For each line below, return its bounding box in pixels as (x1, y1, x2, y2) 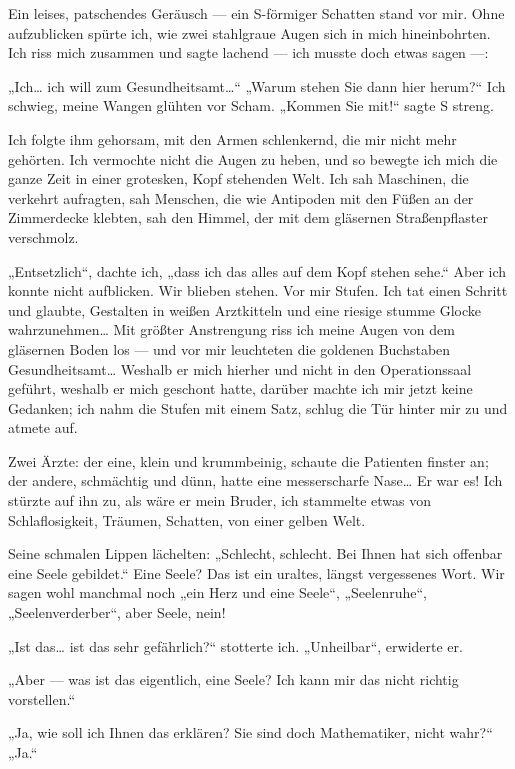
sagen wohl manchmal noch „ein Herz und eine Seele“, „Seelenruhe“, (8, 582, 427, 603)
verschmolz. (8, 226, 79, 247)
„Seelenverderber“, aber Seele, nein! (8, 602, 226, 623)
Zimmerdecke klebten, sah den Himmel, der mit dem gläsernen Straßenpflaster (8, 207, 488, 228)
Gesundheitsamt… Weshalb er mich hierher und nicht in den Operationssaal (8, 358, 472, 379)
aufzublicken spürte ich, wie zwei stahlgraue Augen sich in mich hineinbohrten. (8, 22, 491, 43)
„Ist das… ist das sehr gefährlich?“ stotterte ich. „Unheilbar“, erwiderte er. (8, 635, 463, 656)
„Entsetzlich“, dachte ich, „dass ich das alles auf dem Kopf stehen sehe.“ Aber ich (8, 260, 507, 281)
